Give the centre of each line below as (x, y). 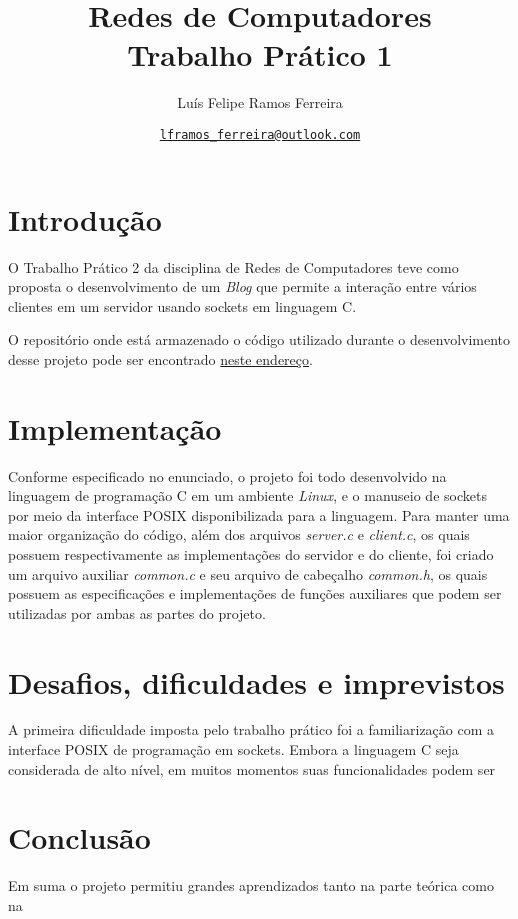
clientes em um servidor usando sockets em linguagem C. (182, 305)
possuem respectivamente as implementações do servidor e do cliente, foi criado (251, 553)
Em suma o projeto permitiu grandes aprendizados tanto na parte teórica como (251, 885)
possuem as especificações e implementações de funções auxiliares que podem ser (255, 593)
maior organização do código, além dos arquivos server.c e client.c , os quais (239, 534)
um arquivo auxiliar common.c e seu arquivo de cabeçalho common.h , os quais (248, 573)
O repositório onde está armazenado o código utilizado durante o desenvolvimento (259, 339)
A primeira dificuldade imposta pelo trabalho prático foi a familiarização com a (251, 729)
